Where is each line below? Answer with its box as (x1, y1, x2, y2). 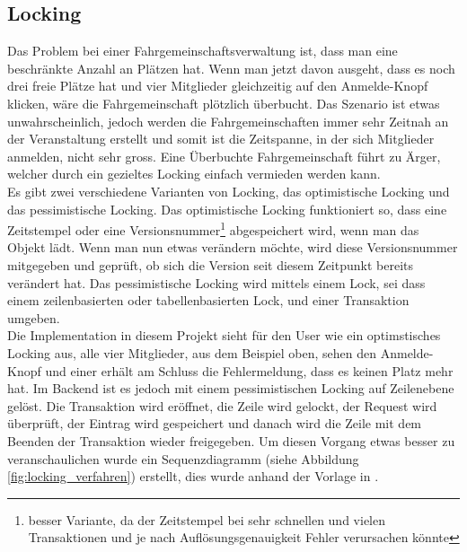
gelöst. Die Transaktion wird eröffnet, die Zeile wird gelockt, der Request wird (7, 396, 437, 415)
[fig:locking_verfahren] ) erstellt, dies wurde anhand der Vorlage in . (7, 467, 379, 486)
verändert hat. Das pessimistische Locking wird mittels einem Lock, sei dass (7, 273, 426, 292)
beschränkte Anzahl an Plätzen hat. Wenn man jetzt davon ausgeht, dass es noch (7, 58, 455, 77)
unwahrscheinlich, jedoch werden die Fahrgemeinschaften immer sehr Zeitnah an (7, 111, 449, 130)
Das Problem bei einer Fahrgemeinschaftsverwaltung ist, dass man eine (7, 41, 398, 60)
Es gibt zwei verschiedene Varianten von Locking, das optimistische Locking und (7, 181, 450, 200)
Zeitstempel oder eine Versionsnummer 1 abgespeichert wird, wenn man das (7, 218, 419, 239)
